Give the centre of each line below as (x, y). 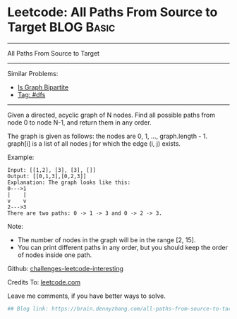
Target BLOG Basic (61, 27)
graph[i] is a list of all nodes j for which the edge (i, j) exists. (94, 143)
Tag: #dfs (31, 94)
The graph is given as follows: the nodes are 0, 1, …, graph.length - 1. (108, 136)
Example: (21, 157)
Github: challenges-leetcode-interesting (65, 268)
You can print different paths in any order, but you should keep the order (122, 247)
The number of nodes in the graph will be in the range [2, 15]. (107, 239)
